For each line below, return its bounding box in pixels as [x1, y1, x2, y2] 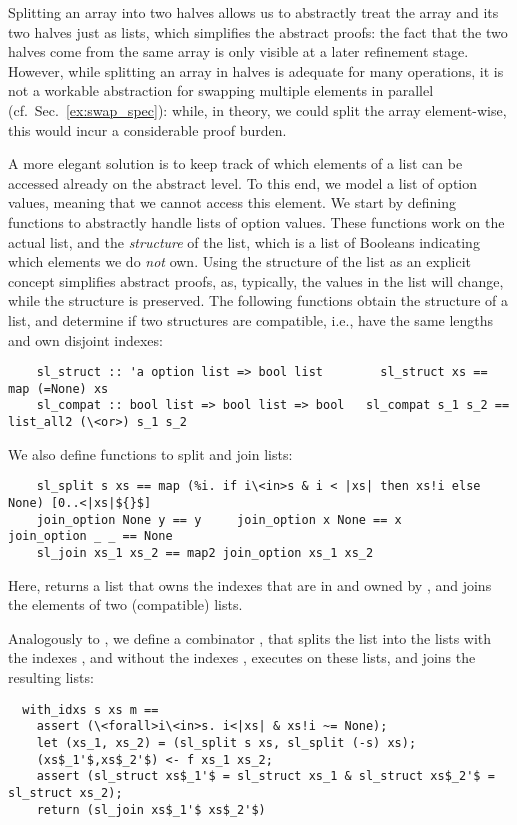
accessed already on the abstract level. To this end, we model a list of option [8, 172, 478, 193]
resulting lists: [8, 666, 94, 687]
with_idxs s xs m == [22, 702, 159, 717]
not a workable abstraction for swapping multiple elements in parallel [8, 80, 434, 101]
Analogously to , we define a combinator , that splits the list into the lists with [8, 627, 492, 648]
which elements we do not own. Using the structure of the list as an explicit [8, 251, 472, 272]
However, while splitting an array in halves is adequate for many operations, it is [8, 60, 504, 81]
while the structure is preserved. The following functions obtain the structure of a [8, 290, 508, 311]
